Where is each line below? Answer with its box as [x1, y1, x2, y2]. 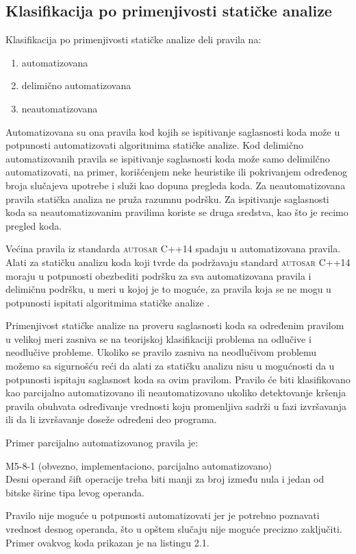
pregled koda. [5, 218, 62, 232]
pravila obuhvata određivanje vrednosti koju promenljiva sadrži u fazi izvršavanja [5, 398, 346, 413]
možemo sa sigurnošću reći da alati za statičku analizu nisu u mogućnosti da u [5, 359, 335, 373]
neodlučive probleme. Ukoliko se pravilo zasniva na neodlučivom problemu [5, 345, 317, 359]
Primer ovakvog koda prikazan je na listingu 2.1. [5, 535, 209, 549]
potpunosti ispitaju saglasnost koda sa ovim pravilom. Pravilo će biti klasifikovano [5, 372, 351, 386]
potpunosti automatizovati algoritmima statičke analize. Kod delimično [5, 138, 303, 152]
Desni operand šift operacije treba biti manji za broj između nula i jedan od [5, 472, 325, 486]
